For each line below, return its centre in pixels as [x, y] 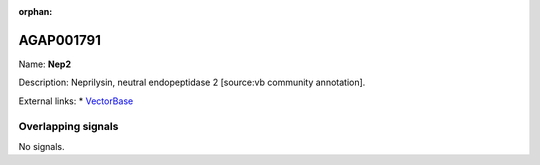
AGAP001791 [60, 40]
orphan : [35, 11]
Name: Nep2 [45, 64]
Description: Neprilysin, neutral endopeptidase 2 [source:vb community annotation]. [192, 82]
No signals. [41, 146]
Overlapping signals [68, 127]
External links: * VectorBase [76, 101]
